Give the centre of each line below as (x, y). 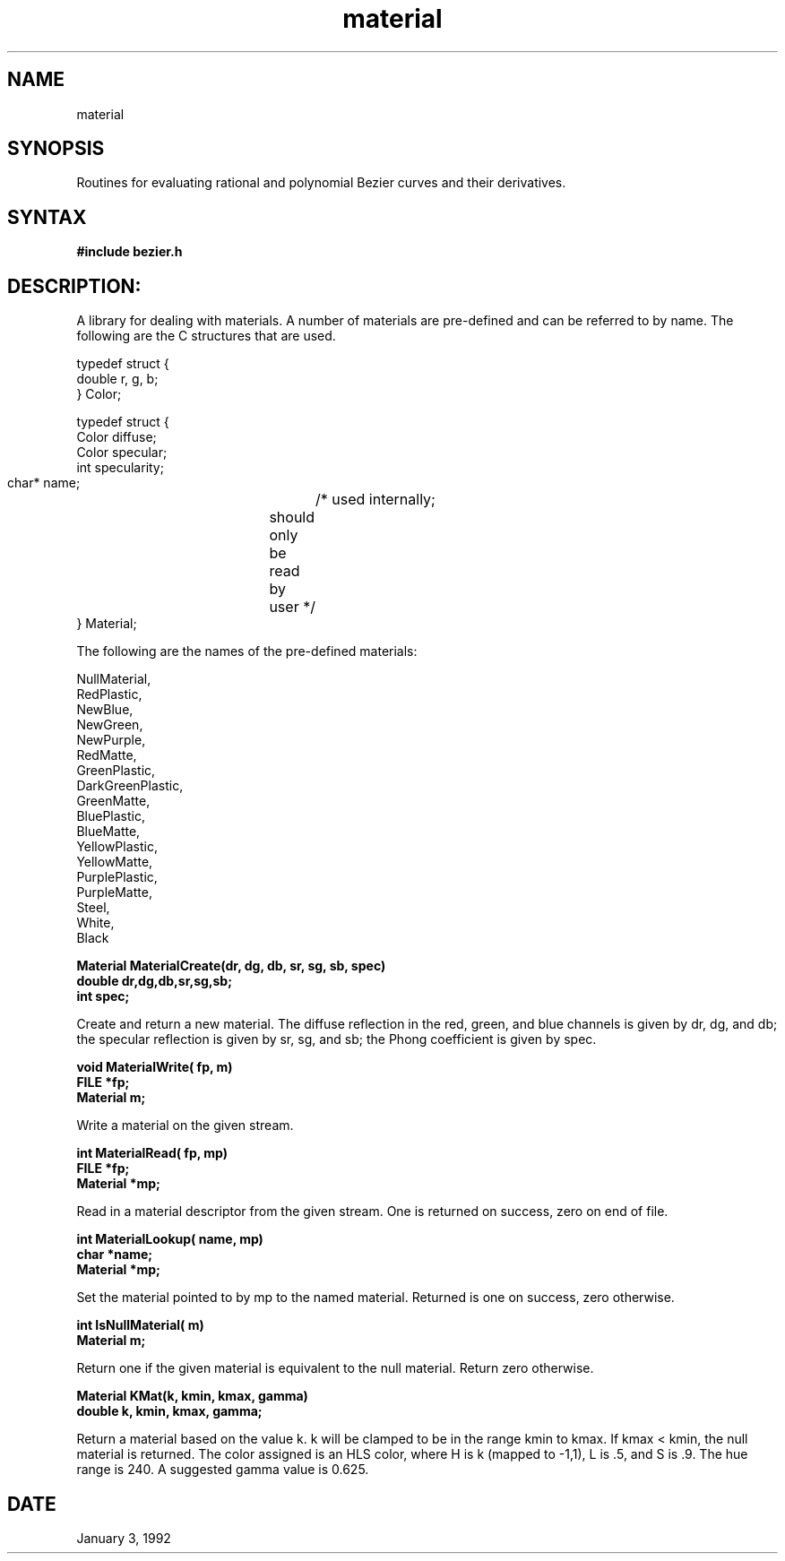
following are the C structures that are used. (206, 336)
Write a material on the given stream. (185, 1125)
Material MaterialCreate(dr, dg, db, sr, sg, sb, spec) (231, 966)
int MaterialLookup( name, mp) (170, 1239)
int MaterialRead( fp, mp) (152, 1153)
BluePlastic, (111, 816)
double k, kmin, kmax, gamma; (169, 1411)
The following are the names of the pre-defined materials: (247, 651)
